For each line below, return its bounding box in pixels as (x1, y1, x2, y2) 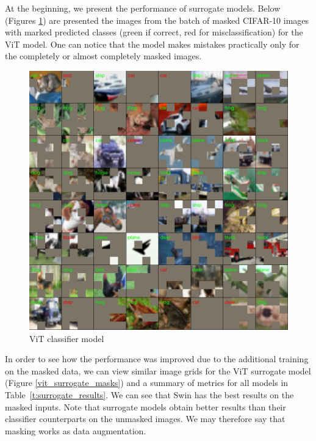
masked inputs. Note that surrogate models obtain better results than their (5, 400, 286, 413)
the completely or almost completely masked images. (5, 49, 202, 62)
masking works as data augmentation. (5, 424, 146, 437)
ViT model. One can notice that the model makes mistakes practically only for (5, 37, 300, 50)
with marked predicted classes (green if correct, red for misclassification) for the (5, 26, 303, 38)
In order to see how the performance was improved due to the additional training (5, 352, 309, 365)
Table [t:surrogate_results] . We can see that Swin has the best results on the (5, 388, 294, 401)
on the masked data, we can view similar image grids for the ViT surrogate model (5, 364, 311, 377)
